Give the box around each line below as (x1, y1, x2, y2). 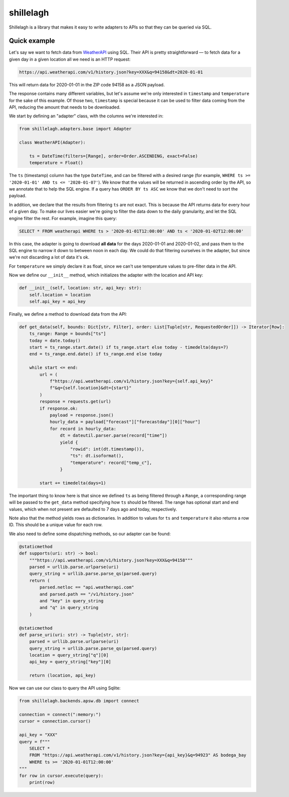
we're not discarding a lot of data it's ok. (9, 255, 90, 260)
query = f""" (19, 739, 50, 744)
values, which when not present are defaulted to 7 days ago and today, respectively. (9, 506, 177, 512)
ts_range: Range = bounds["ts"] (29, 331, 106, 336)
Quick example (9, 37, 55, 45)
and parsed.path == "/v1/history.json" (39, 591, 134, 597)
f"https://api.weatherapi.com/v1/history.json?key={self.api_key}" (49, 379, 213, 384)
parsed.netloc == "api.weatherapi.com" (39, 585, 134, 590)
